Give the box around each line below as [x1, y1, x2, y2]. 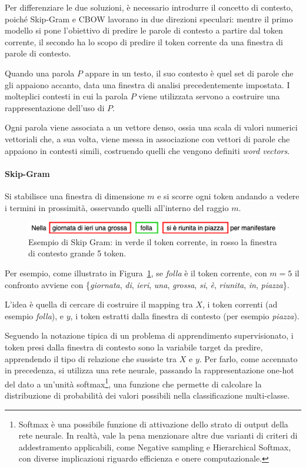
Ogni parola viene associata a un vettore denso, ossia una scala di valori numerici [5, 121, 298, 133]
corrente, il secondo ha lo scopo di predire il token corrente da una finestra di [5, 35, 284, 48]
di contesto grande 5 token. [28, 247, 127, 259]
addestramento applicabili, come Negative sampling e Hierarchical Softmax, [18, 440, 291, 453]
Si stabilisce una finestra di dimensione [5, 189, 145, 202]
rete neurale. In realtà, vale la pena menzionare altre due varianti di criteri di [18, 429, 298, 442]
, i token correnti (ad [202, 298, 278, 310]
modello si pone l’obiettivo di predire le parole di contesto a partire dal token [5, 24, 283, 36]
